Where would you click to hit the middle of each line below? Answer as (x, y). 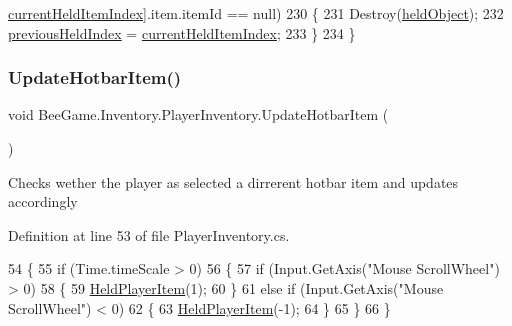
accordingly (43, 201)
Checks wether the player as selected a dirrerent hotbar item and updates (233, 181)
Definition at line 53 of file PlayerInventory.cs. (149, 234)
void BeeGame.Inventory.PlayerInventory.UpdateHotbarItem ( (198, 114)
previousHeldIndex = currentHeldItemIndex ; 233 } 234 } (182, 32)
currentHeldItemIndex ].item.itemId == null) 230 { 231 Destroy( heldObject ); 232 (256, 13)
